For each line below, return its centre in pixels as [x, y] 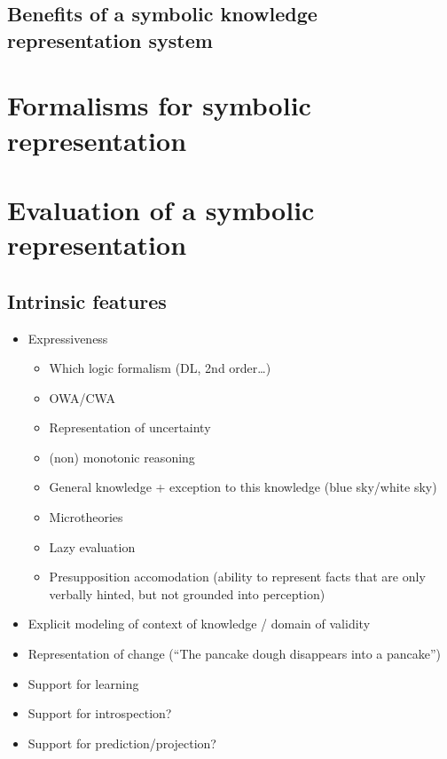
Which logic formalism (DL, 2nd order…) [160, 368]
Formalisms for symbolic [159, 105]
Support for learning [83, 683]
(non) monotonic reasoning [122, 457]
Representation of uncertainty [130, 427]
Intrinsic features [87, 300]
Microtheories [86, 517]
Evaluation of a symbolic [161, 209]
